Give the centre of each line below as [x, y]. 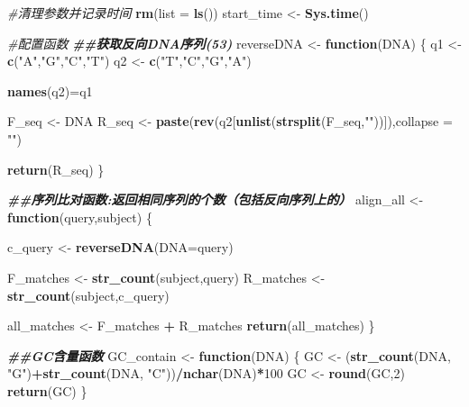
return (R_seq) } [56, 169]
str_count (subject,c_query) [88, 295]
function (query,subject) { [80, 217]
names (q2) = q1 [50, 90]
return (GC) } [47, 390]
